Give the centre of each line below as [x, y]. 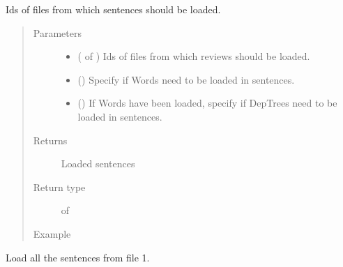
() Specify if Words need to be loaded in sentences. [186, 79]
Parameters [57, 32]
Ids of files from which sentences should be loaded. [113, 9]
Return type [59, 186]
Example [52, 233]
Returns [50, 140]
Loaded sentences [98, 163]
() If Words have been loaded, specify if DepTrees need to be [207, 103]
